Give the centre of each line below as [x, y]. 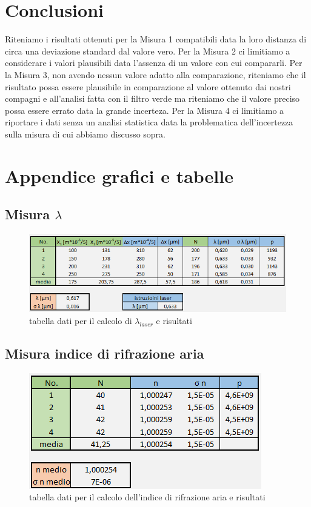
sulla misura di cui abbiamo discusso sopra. [85, 134]
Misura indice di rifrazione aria [105, 353]
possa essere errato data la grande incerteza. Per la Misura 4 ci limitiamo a [145, 110]
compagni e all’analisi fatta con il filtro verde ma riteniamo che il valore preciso [152, 98]
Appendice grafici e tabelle [119, 175]
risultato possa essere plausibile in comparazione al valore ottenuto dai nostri [148, 86]
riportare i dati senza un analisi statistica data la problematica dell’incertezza [149, 122]
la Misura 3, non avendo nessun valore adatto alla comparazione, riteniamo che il [155, 74]
